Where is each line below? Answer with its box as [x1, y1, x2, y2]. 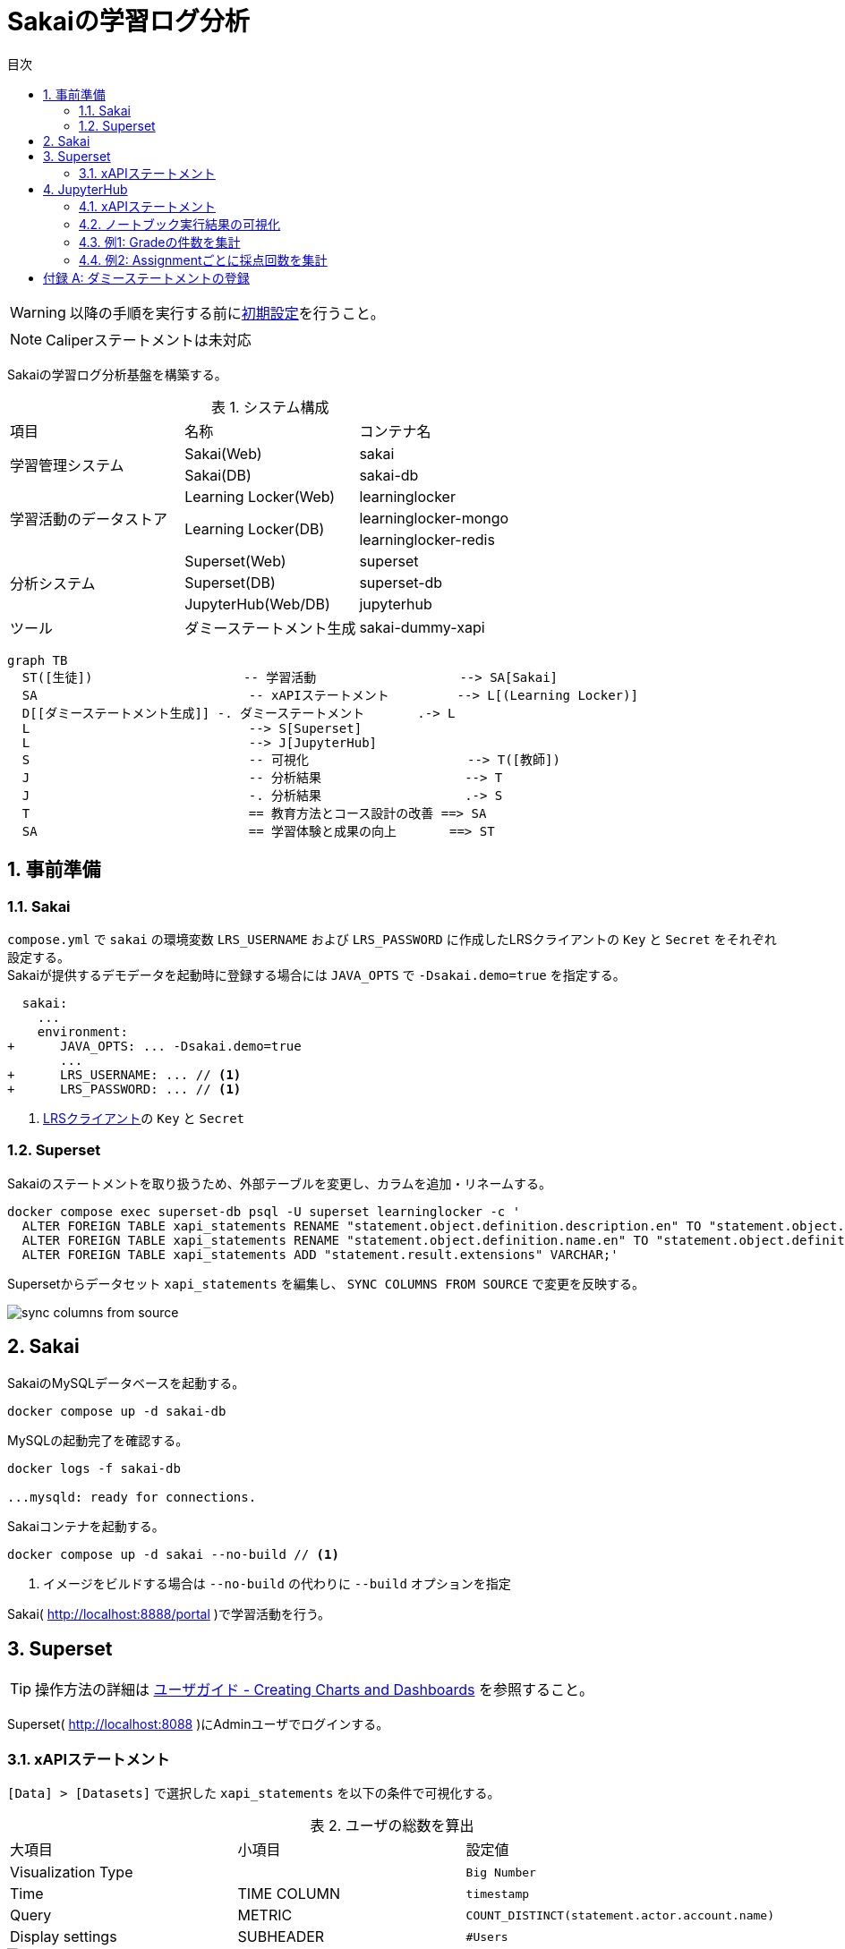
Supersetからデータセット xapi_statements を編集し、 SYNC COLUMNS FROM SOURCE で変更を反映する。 [7, 1275, 644, 1291]
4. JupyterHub [43, 181, 128, 197]
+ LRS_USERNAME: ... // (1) [7, 1067, 242, 1082]
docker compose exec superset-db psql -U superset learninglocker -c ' [7, 1204, 521, 1219]
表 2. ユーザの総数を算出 [310, 1817, 474, 1835]
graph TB [7, 652, 68, 668]
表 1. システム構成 [210, 397, 329, 416]
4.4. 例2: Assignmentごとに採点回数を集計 [79, 251, 328, 268]
